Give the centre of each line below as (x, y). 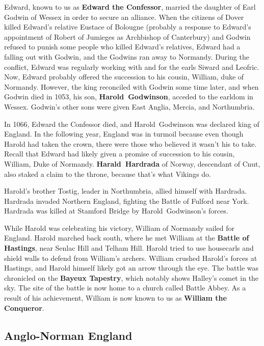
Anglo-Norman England (68, 335)
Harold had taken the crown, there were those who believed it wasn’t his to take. (130, 143)
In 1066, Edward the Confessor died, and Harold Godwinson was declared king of (132, 124)
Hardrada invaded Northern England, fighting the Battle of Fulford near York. (127, 201)
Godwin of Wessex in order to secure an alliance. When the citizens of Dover (124, 17)
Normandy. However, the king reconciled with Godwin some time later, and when (131, 86)
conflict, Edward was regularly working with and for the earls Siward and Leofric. (132, 66)
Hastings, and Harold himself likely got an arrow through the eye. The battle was (131, 268)
